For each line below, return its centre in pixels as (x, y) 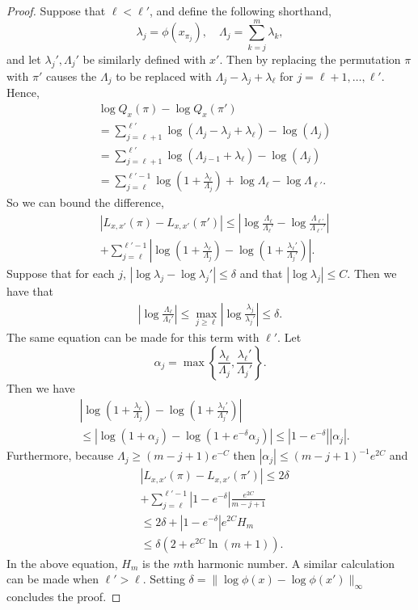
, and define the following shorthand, (241, 11)
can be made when (53, 579)
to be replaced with (164, 76)
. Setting (164, 579)
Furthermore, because (60, 455)
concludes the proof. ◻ (64, 596)
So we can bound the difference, (85, 202)
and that (261, 273)
